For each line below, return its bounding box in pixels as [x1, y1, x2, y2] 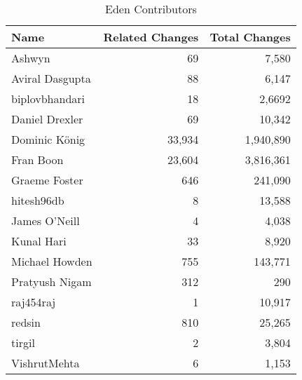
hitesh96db [11, 192, 64, 208]
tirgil [11, 334, 35, 351]
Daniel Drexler [11, 111, 83, 127]
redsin [11, 314, 41, 330]
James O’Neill [11, 212, 80, 229]
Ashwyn [11, 50, 50, 66]
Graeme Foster [11, 172, 83, 188]
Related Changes [103, 29, 199, 45]
